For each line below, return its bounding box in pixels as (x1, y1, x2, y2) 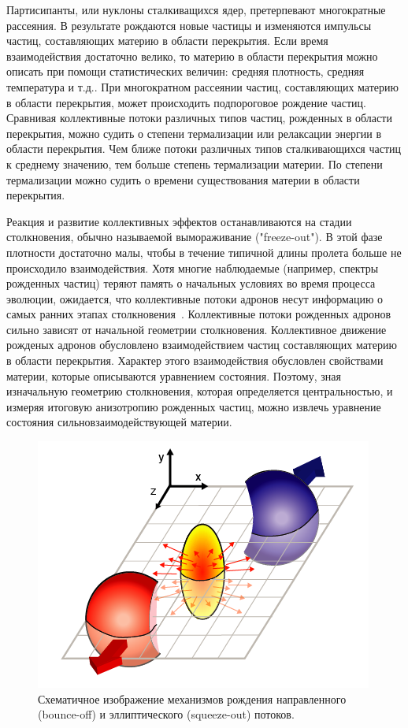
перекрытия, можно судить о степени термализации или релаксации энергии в (6, 124, 382, 141)
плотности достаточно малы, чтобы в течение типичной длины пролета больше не (6, 243, 402, 260)
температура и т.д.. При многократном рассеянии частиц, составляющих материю (6, 78, 399, 95)
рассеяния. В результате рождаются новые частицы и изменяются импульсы (6, 17, 372, 33)
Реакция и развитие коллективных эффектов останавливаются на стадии (6, 213, 352, 229)
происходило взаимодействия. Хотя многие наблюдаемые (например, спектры (6, 259, 379, 276)
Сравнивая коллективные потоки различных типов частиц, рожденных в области (6, 110, 392, 126)
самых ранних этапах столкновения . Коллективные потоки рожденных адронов (6, 306, 391, 322)
